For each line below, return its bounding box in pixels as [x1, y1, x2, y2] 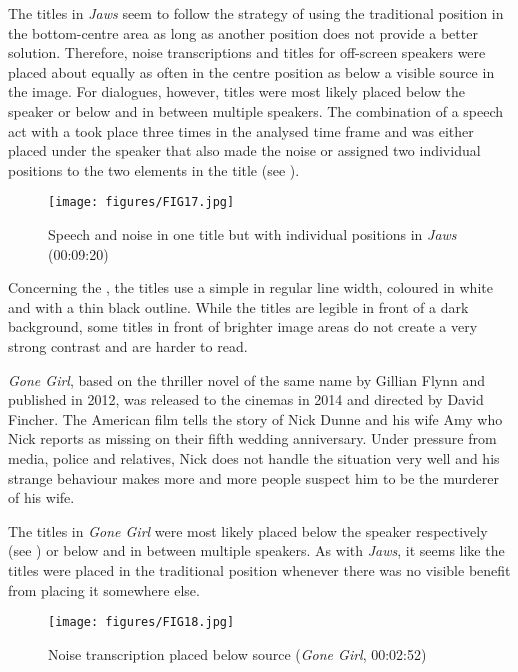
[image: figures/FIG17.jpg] [48, 195, 235, 210]
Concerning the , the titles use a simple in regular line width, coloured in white [8, 277, 493, 298]
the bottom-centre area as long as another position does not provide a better [8, 22, 478, 43]
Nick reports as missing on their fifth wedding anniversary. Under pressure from [8, 428, 497, 449]
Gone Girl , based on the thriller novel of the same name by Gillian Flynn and [8, 369, 486, 390]
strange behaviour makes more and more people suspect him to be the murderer [8, 467, 499, 488]
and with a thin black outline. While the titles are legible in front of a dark [8, 296, 469, 317]
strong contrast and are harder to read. [8, 335, 248, 356]
